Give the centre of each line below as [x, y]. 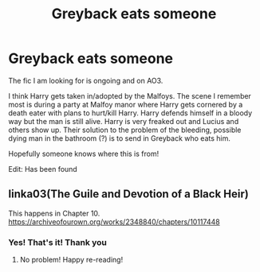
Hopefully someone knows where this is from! [84, 153]
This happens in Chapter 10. [54, 213]
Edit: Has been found [43, 169]
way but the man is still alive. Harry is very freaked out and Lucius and [124, 121]
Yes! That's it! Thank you [58, 242]
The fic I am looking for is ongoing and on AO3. [86, 80]
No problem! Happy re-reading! [71, 260]
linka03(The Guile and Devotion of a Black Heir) [128, 194]
